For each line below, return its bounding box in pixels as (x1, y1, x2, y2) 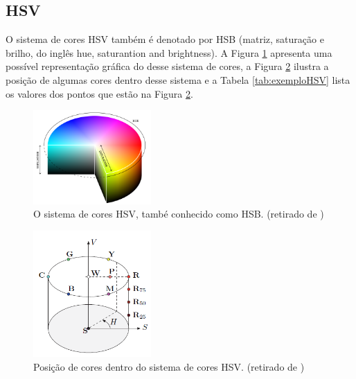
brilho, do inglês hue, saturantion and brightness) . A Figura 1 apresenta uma (6, 45, 332, 60)
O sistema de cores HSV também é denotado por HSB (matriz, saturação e (6, 32, 324, 46)
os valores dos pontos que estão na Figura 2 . (6, 86, 193, 100)
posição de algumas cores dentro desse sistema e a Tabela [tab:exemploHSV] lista (6, 72, 350, 87)
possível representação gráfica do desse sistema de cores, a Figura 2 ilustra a (6, 59, 329, 73)
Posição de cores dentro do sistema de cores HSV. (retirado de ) (33, 359, 305, 373)
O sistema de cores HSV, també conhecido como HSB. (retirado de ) (33, 206, 324, 221)
